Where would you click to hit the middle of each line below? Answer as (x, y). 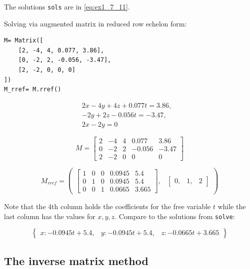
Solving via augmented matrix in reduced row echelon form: (96, 23)
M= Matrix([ (24, 41)
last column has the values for (50, 216)
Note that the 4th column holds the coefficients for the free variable (108, 206)
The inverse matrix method (76, 260)
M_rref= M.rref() (33, 90)
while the (232, 206)
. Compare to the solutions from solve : (175, 216)
